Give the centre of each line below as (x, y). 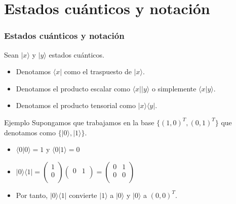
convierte (83, 195)
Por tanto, (32, 195)
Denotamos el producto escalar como (73, 88)
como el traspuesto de (98, 71)
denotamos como (30, 132)
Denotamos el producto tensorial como (76, 105)
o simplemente (174, 88)
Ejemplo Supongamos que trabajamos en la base (79, 122)
